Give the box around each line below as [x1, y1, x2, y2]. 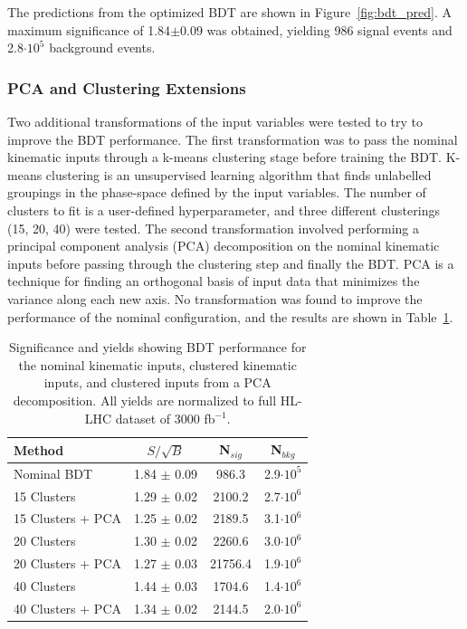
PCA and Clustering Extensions [7, 76, 246, 99]
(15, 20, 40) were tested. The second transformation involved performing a [7, 218, 420, 237]
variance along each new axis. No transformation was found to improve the [7, 289, 423, 308]
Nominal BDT [14, 463, 93, 482]
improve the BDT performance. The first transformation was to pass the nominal [7, 129, 458, 148]
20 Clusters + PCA [14, 554, 121, 573]
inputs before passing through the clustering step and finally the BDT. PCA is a [7, 253, 454, 272]
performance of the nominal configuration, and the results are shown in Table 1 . [7, 307, 453, 326]
